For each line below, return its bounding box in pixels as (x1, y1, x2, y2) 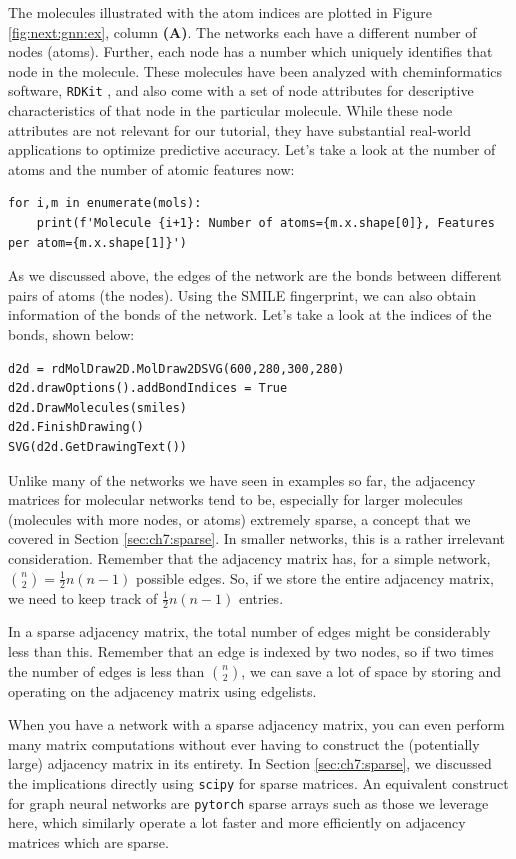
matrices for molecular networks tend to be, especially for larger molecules (8, 489, 463, 510)
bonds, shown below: (8, 323, 135, 344)
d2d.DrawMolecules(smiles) (8, 400, 187, 415)
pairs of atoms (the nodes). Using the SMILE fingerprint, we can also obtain (8, 284, 476, 305)
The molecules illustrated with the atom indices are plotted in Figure (8, 2, 433, 22)
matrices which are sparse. (8, 831, 169, 852)
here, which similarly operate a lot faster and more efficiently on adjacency (8, 812, 466, 833)
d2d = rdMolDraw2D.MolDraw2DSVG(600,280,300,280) (8, 361, 345, 376)
